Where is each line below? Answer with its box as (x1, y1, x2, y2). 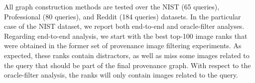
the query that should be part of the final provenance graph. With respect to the (4, 60, 251, 70)
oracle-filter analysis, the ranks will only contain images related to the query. (4, 70, 238, 80)
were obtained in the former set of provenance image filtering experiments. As (4, 40, 242, 51)
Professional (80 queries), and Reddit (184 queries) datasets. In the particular (4, 11, 241, 21)
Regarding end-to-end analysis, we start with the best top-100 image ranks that (4, 30, 248, 41)
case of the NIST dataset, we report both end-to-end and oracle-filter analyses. (4, 21, 245, 31)
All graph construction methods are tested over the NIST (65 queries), (4, 1, 220, 11)
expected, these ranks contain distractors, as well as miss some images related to (4, 50, 250, 60)
